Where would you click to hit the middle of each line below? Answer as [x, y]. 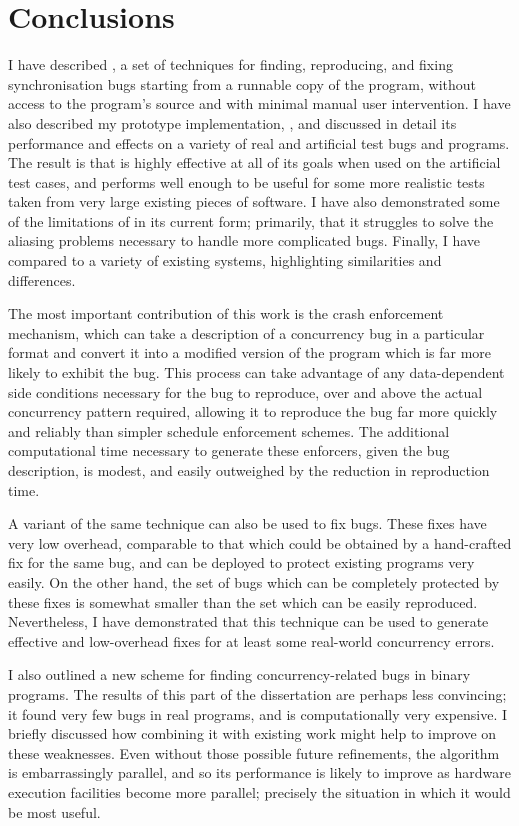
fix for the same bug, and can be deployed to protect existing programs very [241, 562]
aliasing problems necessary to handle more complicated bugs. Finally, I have [244, 240]
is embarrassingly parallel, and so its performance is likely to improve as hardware [259, 772]
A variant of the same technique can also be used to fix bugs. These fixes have [247, 523]
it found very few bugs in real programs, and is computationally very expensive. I [258, 713]
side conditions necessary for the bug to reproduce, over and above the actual [245, 391]
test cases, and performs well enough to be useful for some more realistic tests [246, 181]
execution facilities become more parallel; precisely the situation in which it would [259, 791]
